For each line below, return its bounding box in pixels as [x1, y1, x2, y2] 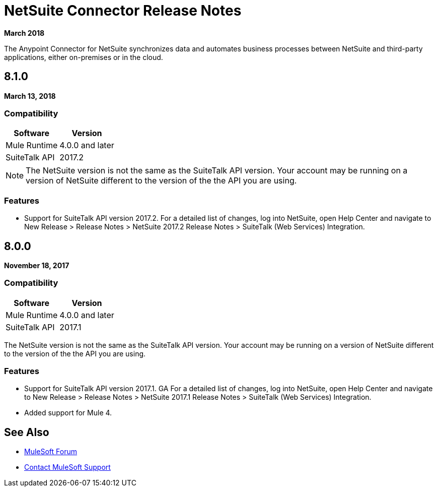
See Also [4, 425, 49, 439]
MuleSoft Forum [24, 447, 77, 456]
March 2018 [4, 28, 45, 37]
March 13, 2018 [4, 91, 56, 100]
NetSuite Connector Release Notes [4, 2, 242, 19]
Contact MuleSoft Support [24, 463, 111, 472]
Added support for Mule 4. [24, 408, 112, 417]
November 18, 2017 [4, 261, 69, 270]
